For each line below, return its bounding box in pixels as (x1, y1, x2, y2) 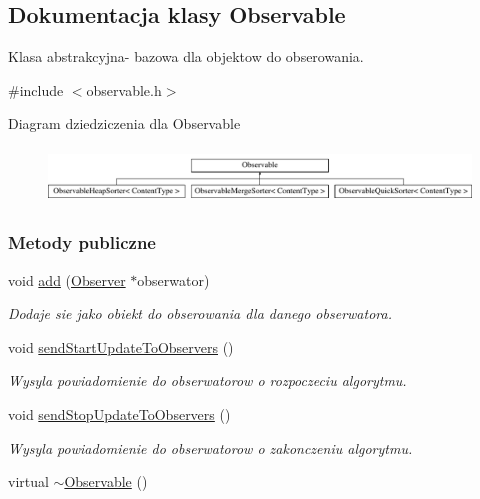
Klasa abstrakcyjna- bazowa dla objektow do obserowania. (8, 46, 364, 67)
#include (8, 79, 64, 100)
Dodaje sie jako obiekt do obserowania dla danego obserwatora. (8, 303, 392, 324)
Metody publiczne (8, 230, 156, 255)
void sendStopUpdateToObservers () (8, 403, 231, 424)
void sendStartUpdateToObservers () (8, 336, 234, 357)
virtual (8, 471, 49, 492)
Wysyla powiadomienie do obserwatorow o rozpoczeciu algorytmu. (8, 370, 407, 391)
